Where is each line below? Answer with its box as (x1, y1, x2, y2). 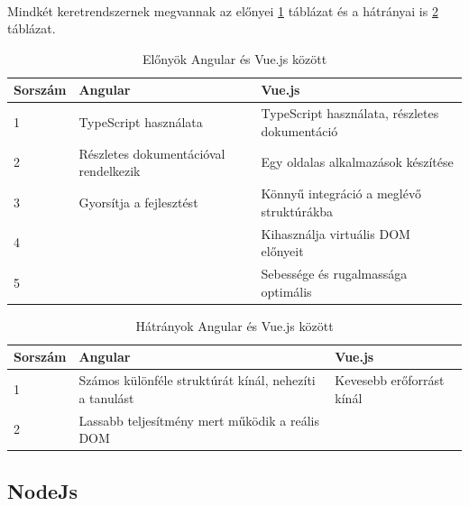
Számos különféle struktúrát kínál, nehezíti (78, 371, 316, 390)
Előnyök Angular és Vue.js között (142, 49, 327, 68)
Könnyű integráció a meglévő (261, 184, 421, 203)
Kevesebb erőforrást (335, 371, 445, 390)
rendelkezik (78, 161, 141, 180)
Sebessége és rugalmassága (261, 263, 408, 282)
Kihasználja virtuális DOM (261, 224, 410, 243)
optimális (261, 281, 312, 300)
